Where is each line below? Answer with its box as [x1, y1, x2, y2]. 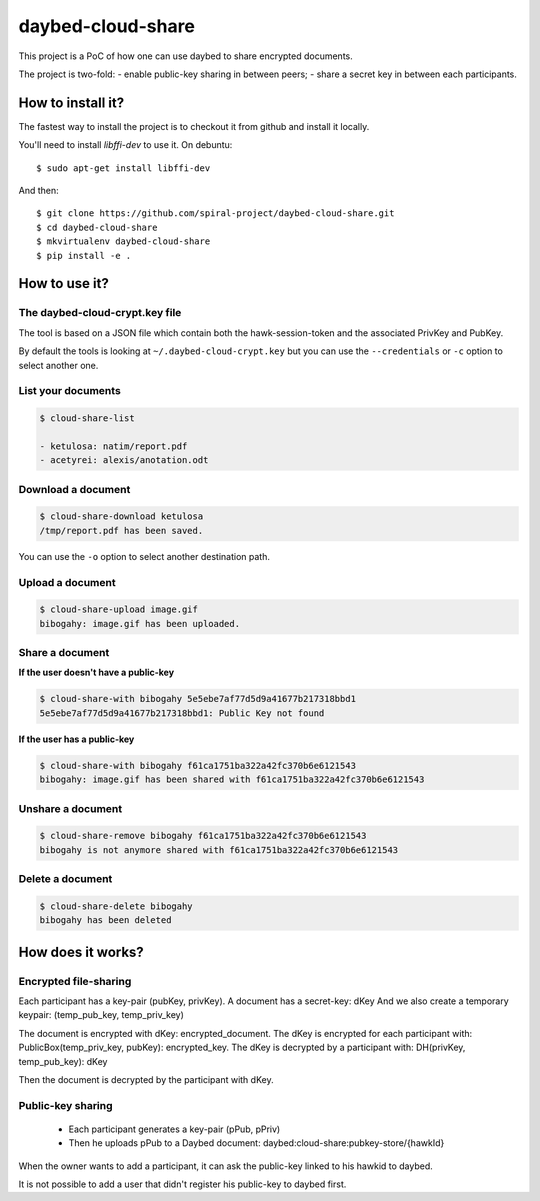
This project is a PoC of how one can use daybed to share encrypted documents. [18, 50, 354, 62]
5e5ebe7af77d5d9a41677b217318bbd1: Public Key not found [39, 707, 325, 719]
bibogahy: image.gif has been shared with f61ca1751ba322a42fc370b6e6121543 [39, 774, 425, 785]
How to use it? [18, 275, 109, 292]
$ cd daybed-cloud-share [36, 221, 158, 233]
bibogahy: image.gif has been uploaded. [39, 618, 240, 629]
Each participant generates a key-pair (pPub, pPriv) [68, 1123, 281, 1135]
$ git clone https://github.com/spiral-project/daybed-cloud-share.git [36, 208, 395, 219]
